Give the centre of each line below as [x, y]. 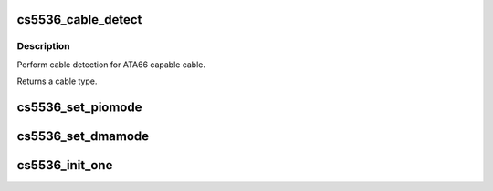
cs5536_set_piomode [79, 107]
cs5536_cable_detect [79, 20]
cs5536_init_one [65, 165]
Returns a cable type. [57, 81]
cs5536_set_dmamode [83, 136]
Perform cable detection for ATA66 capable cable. [111, 65]
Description [43, 46]
